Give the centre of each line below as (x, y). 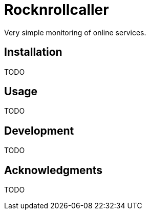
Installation (33, 52)
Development (39, 131)
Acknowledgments (53, 170)
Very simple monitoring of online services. (75, 32)
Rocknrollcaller (57, 10)
